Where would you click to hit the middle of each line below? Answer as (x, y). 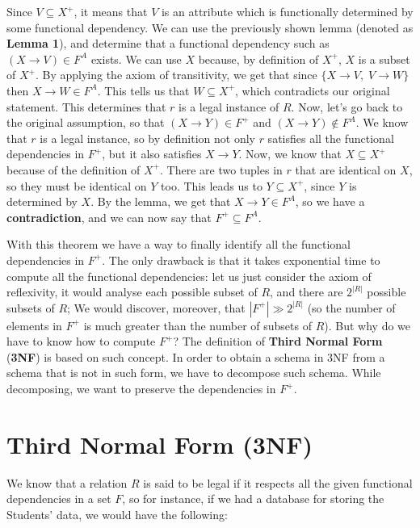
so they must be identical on (77, 185)
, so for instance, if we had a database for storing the (253, 499)
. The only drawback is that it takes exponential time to (241, 260)
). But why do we (367, 325)
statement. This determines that (86, 106)
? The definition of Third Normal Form (278, 341)
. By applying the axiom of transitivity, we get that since (176, 75)
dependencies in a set (59, 499)
